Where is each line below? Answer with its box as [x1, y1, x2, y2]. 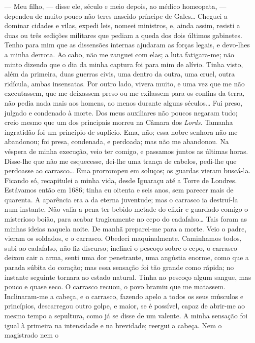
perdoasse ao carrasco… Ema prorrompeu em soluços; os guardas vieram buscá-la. [4, 165, 251, 176]
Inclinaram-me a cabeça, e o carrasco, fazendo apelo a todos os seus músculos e [4, 291, 244, 301]
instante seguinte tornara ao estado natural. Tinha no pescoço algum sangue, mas [4, 271, 251, 282]
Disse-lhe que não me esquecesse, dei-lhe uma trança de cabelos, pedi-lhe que [4, 155, 237, 166]
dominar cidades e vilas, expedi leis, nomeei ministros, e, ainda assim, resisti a [4, 20, 240, 31]
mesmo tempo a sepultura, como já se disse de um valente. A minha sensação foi [4, 310, 248, 320]
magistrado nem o [4, 330, 59, 340]
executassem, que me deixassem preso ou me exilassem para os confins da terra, [4, 88, 245, 98]
